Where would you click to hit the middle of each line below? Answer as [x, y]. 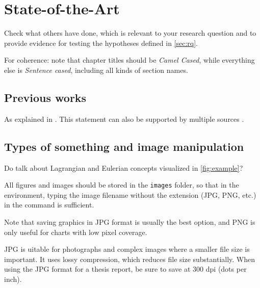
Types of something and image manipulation [124, 146]
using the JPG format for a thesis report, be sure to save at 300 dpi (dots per [125, 269]
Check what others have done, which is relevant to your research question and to [130, 33]
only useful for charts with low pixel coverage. [76, 232]
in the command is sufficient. [49, 205]
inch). [13, 279]
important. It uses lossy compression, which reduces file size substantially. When [130, 259]
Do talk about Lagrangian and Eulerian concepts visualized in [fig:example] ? [124, 167]
